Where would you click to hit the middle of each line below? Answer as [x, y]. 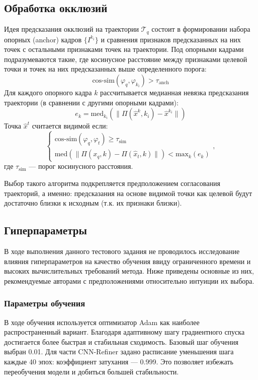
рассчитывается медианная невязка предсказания [175, 92]
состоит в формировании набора [201, 29]
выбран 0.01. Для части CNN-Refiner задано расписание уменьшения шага [119, 352]
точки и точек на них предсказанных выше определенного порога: [105, 69]
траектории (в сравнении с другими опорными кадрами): [91, 102]
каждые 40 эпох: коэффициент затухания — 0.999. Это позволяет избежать [119, 361]
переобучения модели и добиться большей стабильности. [92, 371]
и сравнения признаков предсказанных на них [171, 39]
